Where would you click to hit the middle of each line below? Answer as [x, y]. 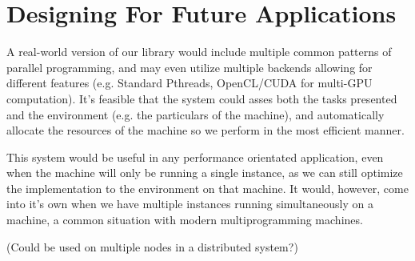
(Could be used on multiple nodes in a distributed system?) [152, 246]
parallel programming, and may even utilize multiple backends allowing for [190, 67]
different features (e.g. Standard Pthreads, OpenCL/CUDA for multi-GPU [190, 83]
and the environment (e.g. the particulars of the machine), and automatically [196, 114]
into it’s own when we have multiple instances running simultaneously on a [190, 204]
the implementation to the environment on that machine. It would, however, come [207, 188]
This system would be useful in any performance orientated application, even [195, 157]
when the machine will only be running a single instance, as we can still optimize [205, 173]
